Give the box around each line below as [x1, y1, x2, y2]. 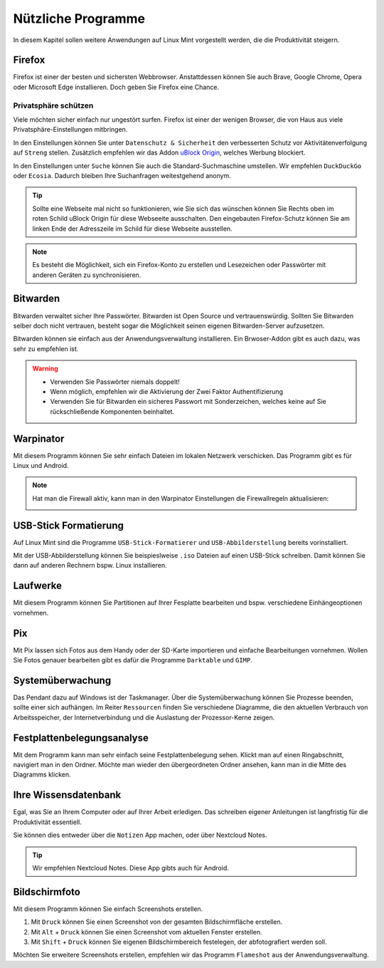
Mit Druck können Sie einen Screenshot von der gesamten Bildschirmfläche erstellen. [31, 917, 283, 926]
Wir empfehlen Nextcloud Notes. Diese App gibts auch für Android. [32, 863, 229, 872]
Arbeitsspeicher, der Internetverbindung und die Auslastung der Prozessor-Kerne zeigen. [13, 713, 275, 722]
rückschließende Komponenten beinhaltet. [50, 407, 174, 416]
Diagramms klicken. [13, 770, 71, 779]
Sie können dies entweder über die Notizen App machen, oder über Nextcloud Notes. [13, 831, 267, 840]
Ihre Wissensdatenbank [13, 789, 122, 801]
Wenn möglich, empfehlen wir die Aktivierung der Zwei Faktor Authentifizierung [50, 387, 284, 395]
